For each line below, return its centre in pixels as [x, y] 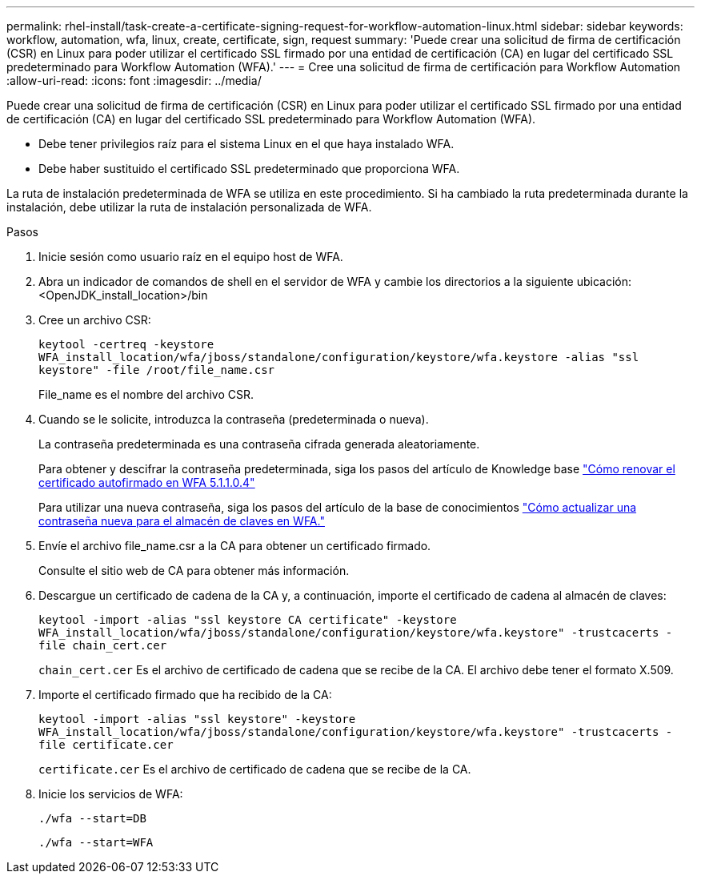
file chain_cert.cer [103, 645]
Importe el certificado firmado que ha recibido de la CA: [185, 695]
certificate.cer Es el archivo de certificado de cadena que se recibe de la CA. [255, 769]
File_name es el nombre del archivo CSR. [146, 394]
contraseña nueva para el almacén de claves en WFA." [182, 521]
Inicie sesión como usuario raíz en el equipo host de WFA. [191, 257]
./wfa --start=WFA [96, 842]
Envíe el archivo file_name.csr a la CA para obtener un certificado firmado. [235, 546]
